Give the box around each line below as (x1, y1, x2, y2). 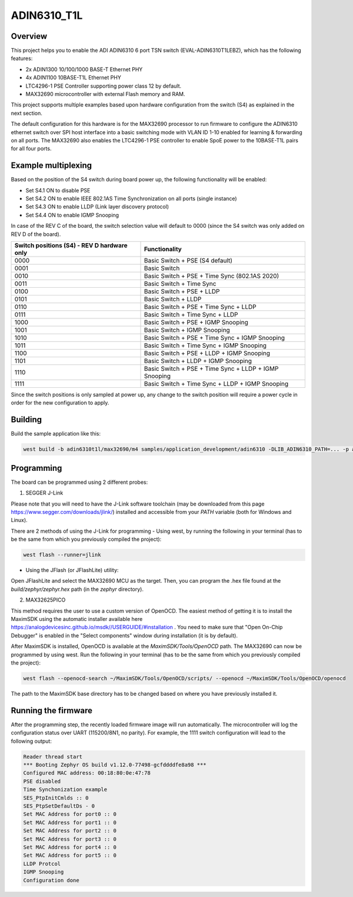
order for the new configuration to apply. (11, 399, 109, 406)
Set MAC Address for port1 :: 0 (23, 819, 117, 826)
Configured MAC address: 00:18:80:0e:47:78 (23, 770, 151, 776)
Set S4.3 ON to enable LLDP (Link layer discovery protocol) (25, 203, 169, 210)
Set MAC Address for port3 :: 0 (23, 836, 117, 842)
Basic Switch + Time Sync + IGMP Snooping (144, 341, 267, 350)
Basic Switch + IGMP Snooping (144, 326, 231, 334)
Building (11, 415, 42, 425)
